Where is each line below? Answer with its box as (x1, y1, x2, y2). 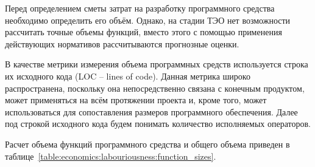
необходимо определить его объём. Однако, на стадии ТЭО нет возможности (5, 13, 291, 26)
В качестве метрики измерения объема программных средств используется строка (5, 58, 308, 70)
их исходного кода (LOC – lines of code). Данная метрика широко (5, 69, 250, 82)
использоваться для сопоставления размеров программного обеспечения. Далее (5, 105, 298, 118)
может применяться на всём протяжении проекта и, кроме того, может (5, 94, 267, 106)
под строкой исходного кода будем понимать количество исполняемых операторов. (5, 117, 311, 130)
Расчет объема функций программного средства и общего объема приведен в (5, 137, 290, 150)
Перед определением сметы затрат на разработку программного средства (5, 2, 275, 14)
